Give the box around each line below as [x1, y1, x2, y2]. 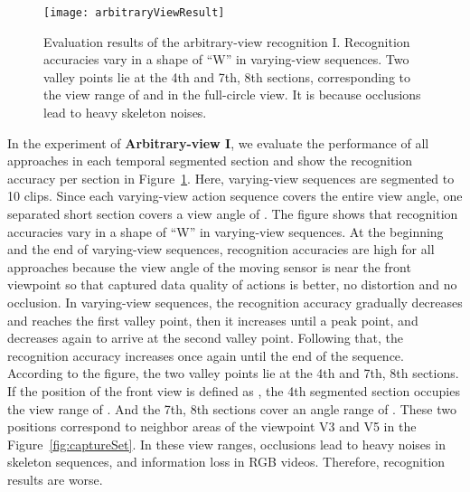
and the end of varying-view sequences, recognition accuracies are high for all [7, 240, 435, 259]
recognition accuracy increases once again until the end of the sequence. [7, 345, 404, 364]
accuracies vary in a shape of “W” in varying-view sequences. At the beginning [7, 222, 444, 241]
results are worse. [7, 469, 103, 488]
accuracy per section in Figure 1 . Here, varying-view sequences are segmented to [7, 168, 455, 187]
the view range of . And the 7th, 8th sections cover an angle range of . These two [7, 399, 456, 418]
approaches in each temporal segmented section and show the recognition [7, 151, 412, 170]
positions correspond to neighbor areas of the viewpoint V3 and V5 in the [7, 417, 417, 436]
